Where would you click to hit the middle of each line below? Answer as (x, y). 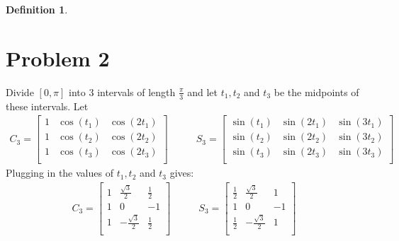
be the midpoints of (316, 92)
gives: (182, 173)
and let (203, 92)
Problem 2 (58, 58)
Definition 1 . (37, 9)
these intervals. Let (47, 106)
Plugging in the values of (60, 173)
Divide (20, 92)
